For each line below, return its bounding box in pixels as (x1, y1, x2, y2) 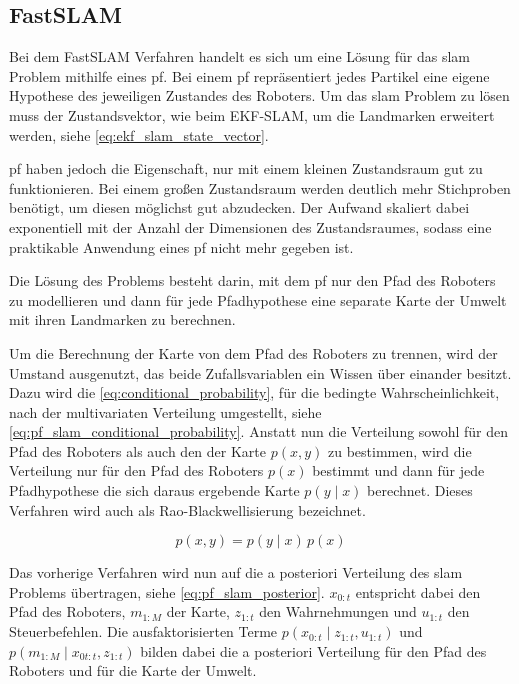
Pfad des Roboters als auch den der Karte (9, 440, 267, 461)
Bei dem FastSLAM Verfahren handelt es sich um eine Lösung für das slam (9, 46, 471, 67)
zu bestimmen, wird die (327, 440, 472, 461)
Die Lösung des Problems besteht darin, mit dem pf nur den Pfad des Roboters (9, 270, 496, 291)
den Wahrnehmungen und (259, 601, 417, 622)
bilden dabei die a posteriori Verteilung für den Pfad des (140, 640, 487, 661)
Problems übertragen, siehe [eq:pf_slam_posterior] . (9, 581, 325, 602)
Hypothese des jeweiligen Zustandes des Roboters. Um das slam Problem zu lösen (9, 85, 510, 106)
